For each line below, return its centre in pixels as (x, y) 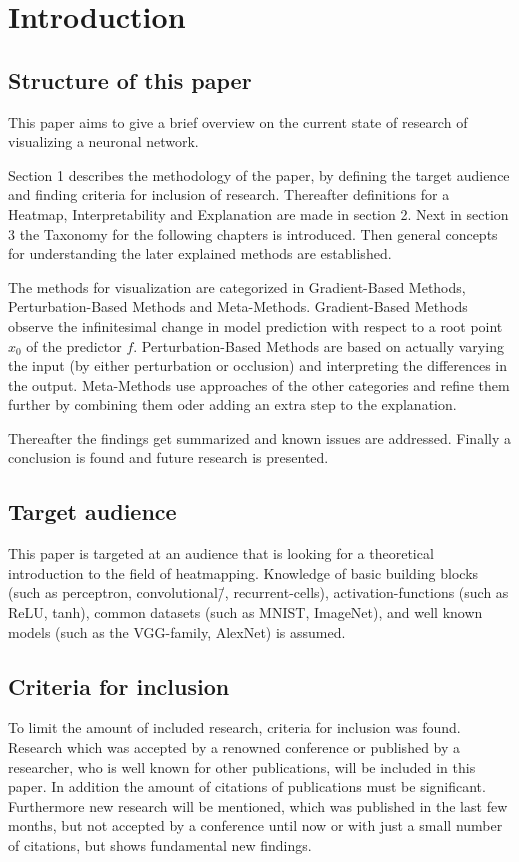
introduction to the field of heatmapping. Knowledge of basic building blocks (243, 572)
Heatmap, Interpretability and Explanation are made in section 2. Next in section (258, 213)
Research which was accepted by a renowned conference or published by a (234, 747)
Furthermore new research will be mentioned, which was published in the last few (258, 805)
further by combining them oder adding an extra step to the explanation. (232, 404)
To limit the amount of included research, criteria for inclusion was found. (234, 727)
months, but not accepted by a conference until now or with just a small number (255, 825)
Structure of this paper (130, 79)
